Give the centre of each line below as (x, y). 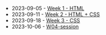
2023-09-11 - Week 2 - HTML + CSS (56, 14)
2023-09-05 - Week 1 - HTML (48, 8)
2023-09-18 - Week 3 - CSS (46, 20)
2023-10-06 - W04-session (45, 26)
